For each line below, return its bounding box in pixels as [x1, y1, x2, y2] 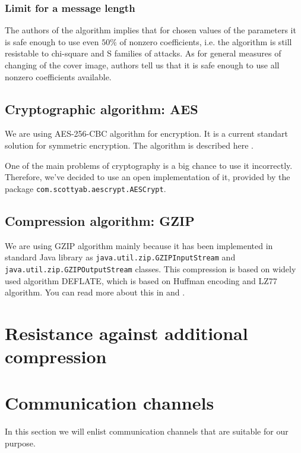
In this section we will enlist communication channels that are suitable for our [5, 425, 289, 438]
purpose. [5, 437, 36, 449]
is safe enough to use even [5, 35, 99, 48]
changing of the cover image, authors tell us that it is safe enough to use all [5, 59, 280, 71]
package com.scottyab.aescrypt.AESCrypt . [5, 182, 166, 194]
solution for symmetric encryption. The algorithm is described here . [5, 139, 254, 151]
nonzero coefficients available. [5, 70, 112, 83]
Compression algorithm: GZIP [5, 211, 195, 229]
